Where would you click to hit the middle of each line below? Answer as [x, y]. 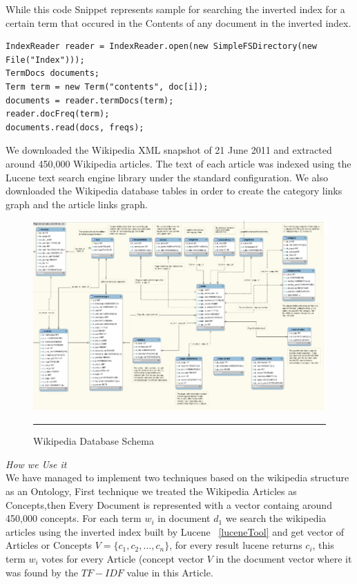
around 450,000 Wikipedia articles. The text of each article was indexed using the [178, 163]
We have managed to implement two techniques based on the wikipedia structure [177, 477]
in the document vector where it [284, 558]
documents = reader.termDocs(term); [90, 100]
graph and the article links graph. [77, 204]
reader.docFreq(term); [58, 114]
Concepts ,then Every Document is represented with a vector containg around [169, 504]
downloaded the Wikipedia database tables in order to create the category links [174, 191]
